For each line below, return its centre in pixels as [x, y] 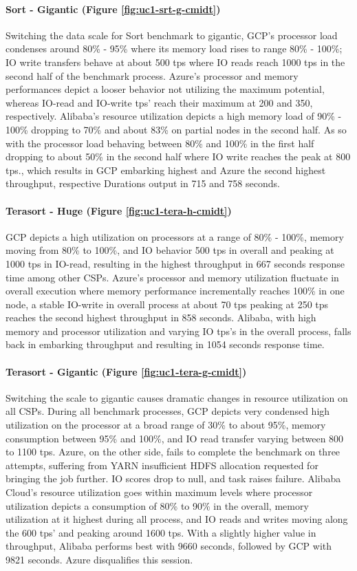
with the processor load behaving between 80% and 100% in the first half [160, 143]
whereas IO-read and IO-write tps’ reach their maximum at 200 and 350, [159, 102]
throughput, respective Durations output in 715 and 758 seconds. [143, 183]
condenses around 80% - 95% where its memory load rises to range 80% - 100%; [174, 49]
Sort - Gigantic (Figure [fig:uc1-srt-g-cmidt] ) [113, 9]
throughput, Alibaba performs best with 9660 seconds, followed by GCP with [169, 546]
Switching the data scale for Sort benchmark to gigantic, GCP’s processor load [172, 35]
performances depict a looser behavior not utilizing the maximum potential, [165, 89]
